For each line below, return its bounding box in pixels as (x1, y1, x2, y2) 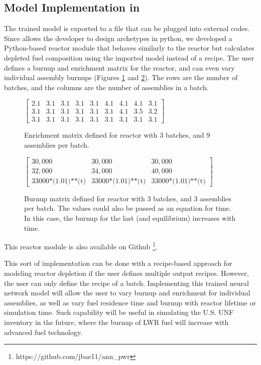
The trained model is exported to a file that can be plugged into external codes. (4, 23, 250, 34)
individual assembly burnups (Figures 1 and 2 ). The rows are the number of (4, 72, 238, 83)
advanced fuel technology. (4, 326, 82, 337)
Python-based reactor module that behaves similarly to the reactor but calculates (4, 43, 254, 53)
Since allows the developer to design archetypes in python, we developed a (4, 33, 232, 43)
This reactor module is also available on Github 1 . (4, 240, 158, 251)
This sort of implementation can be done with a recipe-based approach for (4, 258, 232, 268)
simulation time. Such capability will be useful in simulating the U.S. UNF (4, 307, 234, 317)
